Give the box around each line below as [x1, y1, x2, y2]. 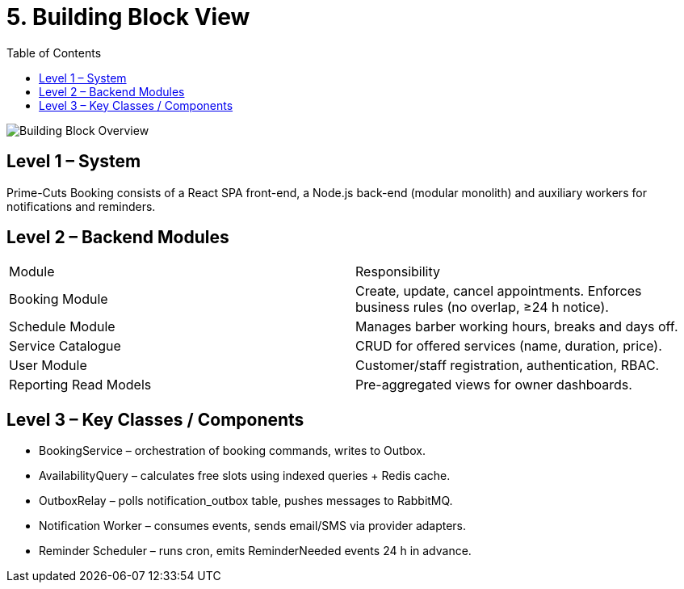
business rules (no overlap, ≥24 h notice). [355, 299, 609, 316]
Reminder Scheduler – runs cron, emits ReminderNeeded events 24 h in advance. [39, 544, 472, 558]
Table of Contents [6, 45, 102, 60]
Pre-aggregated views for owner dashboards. [355, 377, 632, 393]
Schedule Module [9, 318, 115, 335]
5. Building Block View [6, 3, 250, 31]
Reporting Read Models [9, 377, 152, 393]
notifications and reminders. [6, 199, 156, 213]
